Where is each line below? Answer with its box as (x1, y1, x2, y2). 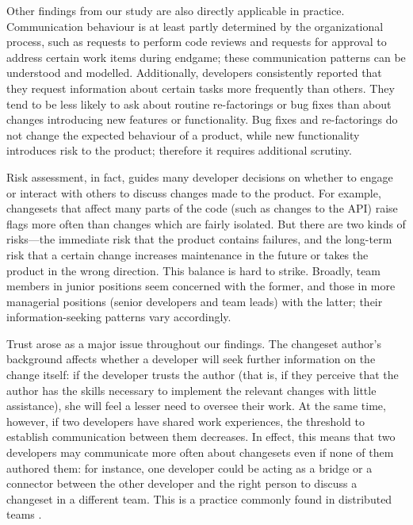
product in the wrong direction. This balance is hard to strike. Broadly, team (6, 262, 381, 278)
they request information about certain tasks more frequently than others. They (6, 79, 395, 96)
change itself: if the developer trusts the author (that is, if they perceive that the (6, 366, 399, 383)
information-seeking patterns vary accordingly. (6, 308, 231, 325)
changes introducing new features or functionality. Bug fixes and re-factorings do (6, 111, 398, 128)
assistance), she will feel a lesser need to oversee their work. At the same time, (6, 397, 386, 414)
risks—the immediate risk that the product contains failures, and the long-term (6, 231, 392, 247)
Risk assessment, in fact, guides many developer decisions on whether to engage (6, 168, 393, 185)
